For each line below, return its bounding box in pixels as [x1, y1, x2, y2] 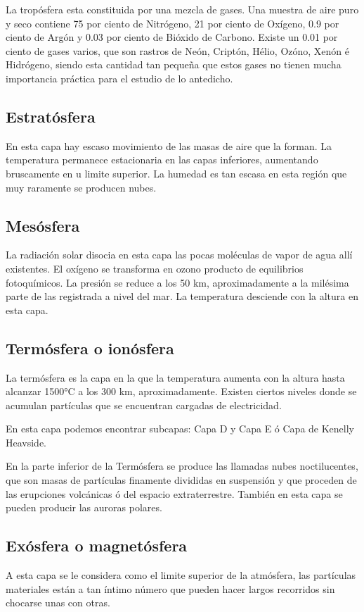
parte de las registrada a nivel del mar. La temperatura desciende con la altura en [6, 289, 358, 304]
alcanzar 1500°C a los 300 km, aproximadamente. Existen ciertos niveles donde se [6, 384, 357, 399]
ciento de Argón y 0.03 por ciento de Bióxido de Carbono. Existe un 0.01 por [6, 30, 338, 44]
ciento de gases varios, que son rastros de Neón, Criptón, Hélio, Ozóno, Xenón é [6, 43, 350, 58]
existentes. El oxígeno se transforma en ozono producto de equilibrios [6, 261, 304, 275]
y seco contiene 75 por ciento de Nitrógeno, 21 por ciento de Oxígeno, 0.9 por [6, 15, 339, 30]
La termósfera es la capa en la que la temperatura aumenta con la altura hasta [6, 370, 345, 385]
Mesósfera [6, 214, 80, 236]
